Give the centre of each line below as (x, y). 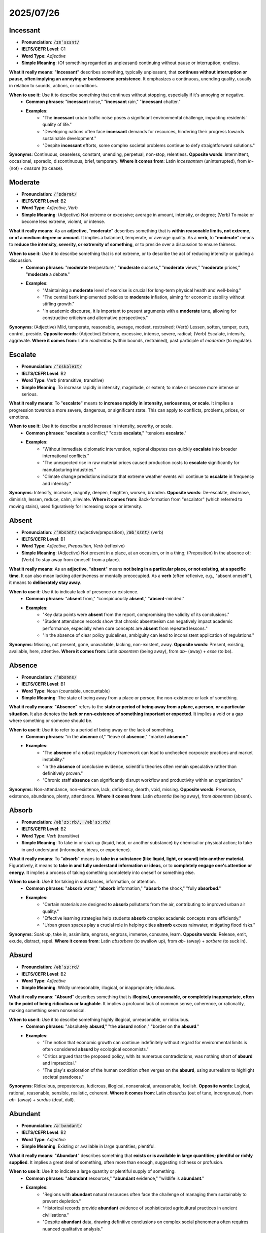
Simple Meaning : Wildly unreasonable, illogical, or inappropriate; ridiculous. (99, 988)
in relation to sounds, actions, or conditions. (53, 86)
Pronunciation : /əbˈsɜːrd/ (50, 967)
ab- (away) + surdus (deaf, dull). (42, 1100)
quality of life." (57, 125)
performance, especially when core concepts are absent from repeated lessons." (125, 628)
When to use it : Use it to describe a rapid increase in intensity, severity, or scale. (91, 426)
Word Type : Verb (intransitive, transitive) (63, 380)
